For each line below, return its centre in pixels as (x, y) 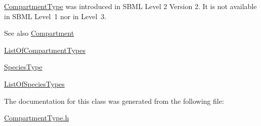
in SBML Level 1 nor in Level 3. (55, 16)
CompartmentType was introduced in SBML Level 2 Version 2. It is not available (130, 6)
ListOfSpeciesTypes (34, 83)
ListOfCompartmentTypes (45, 50)
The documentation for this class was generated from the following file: (114, 101)
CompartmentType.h (37, 118)
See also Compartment (39, 33)
